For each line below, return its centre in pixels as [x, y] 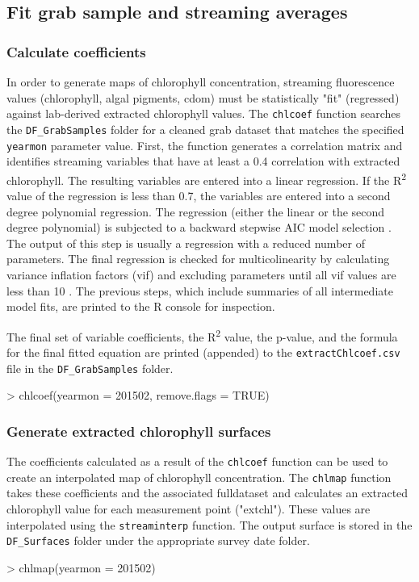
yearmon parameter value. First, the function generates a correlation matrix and [205, 145]
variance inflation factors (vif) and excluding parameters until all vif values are [201, 274]
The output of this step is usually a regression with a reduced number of [186, 243]
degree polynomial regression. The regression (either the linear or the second [196, 211]
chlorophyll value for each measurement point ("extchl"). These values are [189, 509]
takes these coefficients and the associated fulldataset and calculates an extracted [207, 493]
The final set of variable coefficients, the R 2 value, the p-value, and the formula [202, 335]
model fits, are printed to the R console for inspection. [141, 306]
